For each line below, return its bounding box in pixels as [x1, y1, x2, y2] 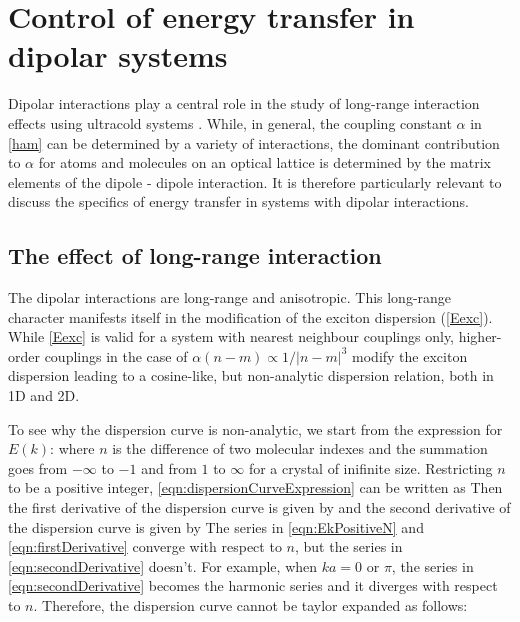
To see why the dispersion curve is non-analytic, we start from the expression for [8, 418, 503, 439]
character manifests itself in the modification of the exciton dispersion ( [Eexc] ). [8, 306, 493, 327]
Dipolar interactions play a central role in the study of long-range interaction [8, 93, 480, 114]
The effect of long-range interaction [8, 240, 382, 271]
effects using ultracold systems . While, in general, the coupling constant [8, 112, 452, 133]
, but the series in [294, 536, 403, 557]
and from [141, 457, 197, 478]
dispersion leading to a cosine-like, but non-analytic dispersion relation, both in [8, 365, 494, 386]
